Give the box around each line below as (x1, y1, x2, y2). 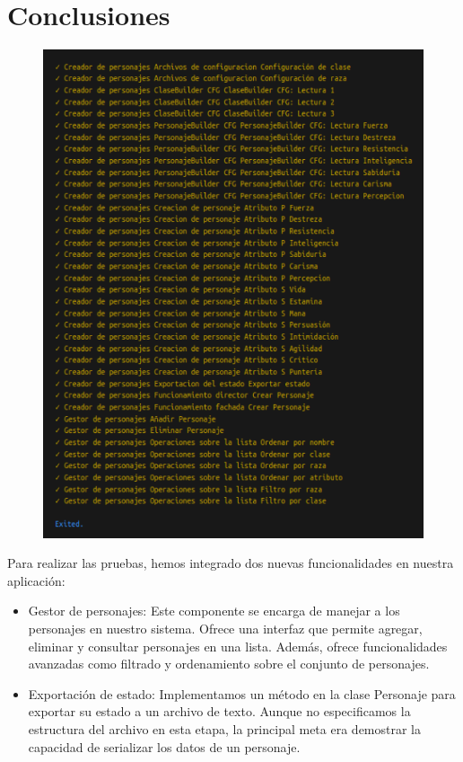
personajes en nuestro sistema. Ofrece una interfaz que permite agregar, (28, 619, 423, 637)
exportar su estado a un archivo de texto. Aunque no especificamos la (28, 702, 411, 721)
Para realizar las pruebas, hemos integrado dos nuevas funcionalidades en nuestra (7, 554, 454, 572)
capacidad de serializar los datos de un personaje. (28, 737, 301, 756)
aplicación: (7, 571, 66, 589)
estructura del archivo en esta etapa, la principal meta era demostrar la (28, 719, 422, 738)
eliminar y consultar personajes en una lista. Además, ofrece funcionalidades (28, 636, 448, 655)
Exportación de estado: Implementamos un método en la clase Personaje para (28, 684, 456, 703)
